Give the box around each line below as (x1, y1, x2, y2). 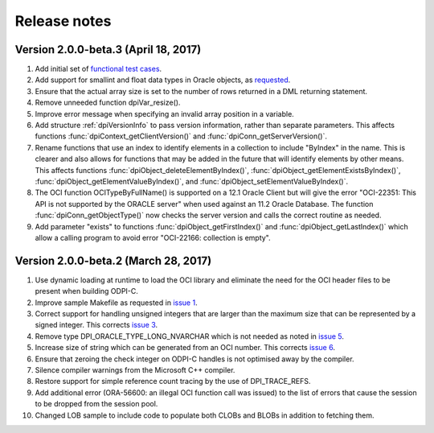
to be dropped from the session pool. (35, 399, 158, 409)
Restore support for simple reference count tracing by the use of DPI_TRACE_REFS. (35, 377, 311, 386)
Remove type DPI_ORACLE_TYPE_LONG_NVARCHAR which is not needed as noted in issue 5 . (35, 331, 345, 341)
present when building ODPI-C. (35, 287, 138, 296)
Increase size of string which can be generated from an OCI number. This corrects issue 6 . (35, 343, 335, 353)
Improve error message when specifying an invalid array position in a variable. (35, 109, 295, 118)
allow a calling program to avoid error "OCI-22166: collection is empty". (35, 233, 271, 242)
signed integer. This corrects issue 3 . (35, 320, 158, 330)
